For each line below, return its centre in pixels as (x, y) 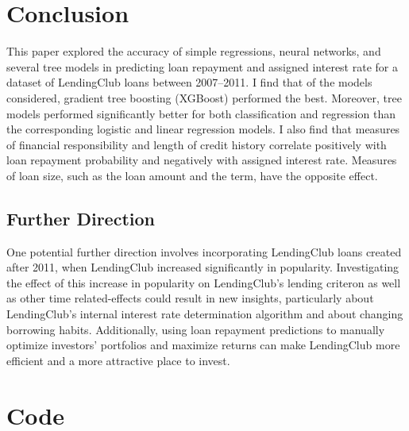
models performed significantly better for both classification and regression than (201, 113)
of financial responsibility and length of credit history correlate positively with (197, 144)
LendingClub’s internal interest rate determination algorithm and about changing (205, 314)
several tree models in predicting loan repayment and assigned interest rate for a (202, 66)
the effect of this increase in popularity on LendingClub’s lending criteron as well (204, 282)
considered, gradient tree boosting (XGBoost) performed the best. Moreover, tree (204, 97)
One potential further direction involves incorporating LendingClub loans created (204, 251)
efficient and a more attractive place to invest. (118, 360)
